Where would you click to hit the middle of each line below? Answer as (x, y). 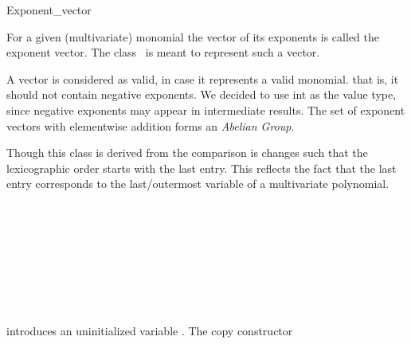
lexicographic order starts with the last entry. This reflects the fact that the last (202, 168)
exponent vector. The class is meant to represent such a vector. (163, 52)
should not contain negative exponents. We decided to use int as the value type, (202, 94)
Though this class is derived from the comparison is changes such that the (187, 152)
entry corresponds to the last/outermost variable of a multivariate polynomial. (198, 184)
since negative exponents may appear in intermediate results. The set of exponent (206, 109)
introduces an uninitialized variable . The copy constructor (150, 331)
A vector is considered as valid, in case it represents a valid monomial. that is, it (203, 78)
